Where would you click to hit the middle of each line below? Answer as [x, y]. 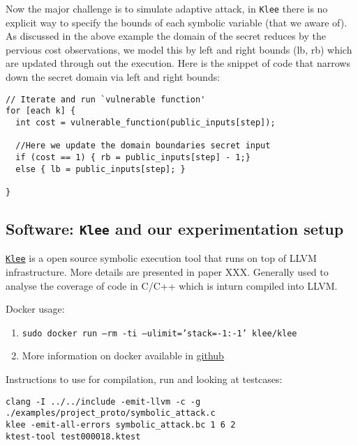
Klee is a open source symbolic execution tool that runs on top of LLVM [161, 258]
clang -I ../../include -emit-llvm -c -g [103, 401]
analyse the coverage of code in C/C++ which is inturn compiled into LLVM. [172, 285]
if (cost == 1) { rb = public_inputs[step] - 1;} [133, 157]
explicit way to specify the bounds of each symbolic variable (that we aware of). [177, 22]
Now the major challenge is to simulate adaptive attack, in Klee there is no [167, 8]
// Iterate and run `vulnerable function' [106, 99]
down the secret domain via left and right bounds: [113, 77]
